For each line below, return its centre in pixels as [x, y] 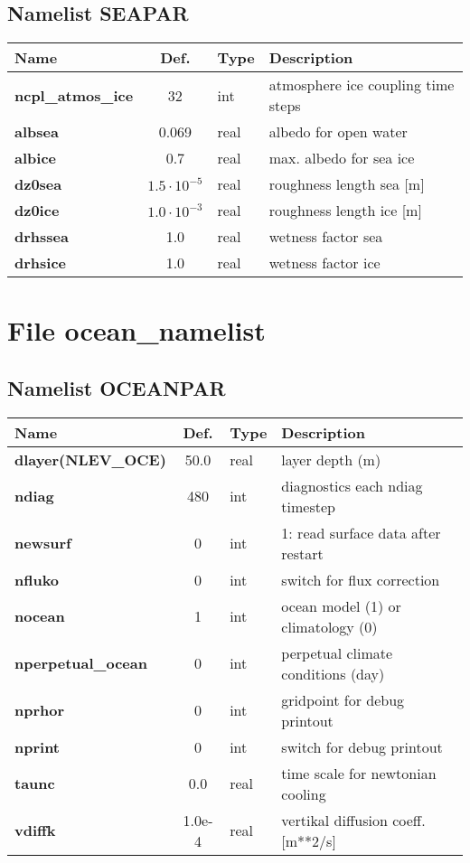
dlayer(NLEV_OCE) [90, 459]
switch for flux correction [361, 579]
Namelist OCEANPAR [117, 387]
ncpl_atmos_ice [74, 95]
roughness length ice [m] [345, 211]
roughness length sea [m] [347, 184]
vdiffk [35, 830]
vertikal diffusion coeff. [353, 820]
